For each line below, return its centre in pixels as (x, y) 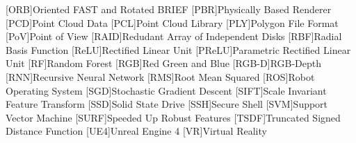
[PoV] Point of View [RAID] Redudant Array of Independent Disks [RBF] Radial (174, 36)
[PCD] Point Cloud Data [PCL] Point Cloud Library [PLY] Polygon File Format (172, 22)
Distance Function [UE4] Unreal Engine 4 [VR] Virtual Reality (136, 131)
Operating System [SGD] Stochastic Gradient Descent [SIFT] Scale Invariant (166, 90)
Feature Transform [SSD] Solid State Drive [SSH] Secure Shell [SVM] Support (167, 104)
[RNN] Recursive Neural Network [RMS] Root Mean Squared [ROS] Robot (160, 76)
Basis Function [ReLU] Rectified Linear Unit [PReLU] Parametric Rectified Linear (178, 49)
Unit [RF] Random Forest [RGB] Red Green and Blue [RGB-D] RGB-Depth (164, 63)
